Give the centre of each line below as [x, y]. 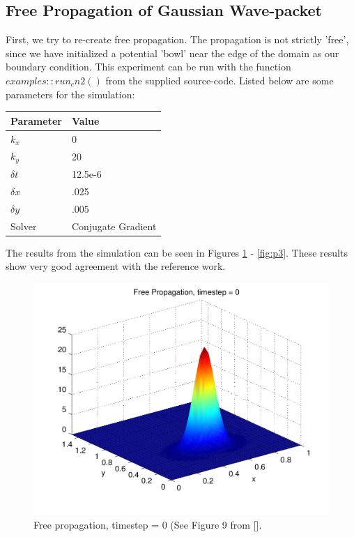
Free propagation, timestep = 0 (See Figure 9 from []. [148, 524]
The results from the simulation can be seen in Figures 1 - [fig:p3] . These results [177, 252]
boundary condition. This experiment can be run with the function [148, 67]
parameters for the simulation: [70, 94]
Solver [24, 226]
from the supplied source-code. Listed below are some [220, 80]
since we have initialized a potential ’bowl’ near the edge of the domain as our [172, 53]
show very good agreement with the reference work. [116, 266]
